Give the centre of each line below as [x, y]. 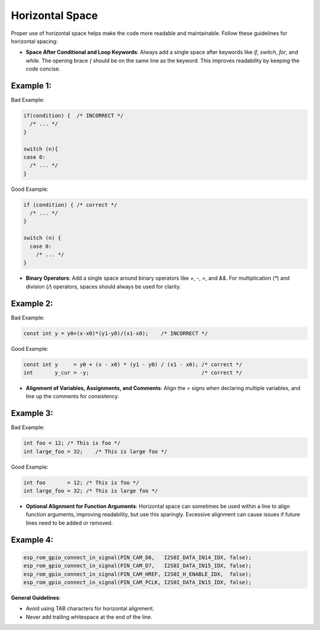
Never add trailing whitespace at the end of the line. [89, 617]
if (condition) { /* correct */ [71, 205]
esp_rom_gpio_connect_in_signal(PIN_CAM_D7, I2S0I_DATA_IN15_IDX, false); [137, 566]
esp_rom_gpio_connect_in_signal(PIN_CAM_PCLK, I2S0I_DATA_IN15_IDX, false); [137, 583]
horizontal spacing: [34, 41]
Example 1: [31, 86]
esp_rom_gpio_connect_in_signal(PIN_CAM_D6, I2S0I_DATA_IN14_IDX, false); [137, 557]
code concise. [43, 69]
